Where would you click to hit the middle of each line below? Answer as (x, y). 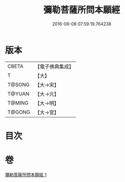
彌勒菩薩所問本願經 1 (26, 175)
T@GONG (19, 112)
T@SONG (19, 85)
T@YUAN (18, 93)
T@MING (18, 103)
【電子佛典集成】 (54, 67)
